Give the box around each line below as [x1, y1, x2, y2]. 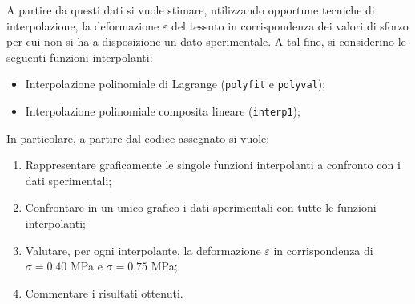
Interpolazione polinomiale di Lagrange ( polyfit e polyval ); [25, 75, 326, 92]
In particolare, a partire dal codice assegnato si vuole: [6, 129, 270, 146]
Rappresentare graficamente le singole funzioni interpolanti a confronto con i [25, 156, 401, 173]
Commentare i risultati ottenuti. [25, 284, 183, 301]
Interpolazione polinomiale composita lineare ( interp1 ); [25, 103, 300, 120]
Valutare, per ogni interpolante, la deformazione [25, 241, 261, 258]
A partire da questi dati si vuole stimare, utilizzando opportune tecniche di [6, 2, 375, 18]
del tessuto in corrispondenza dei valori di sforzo [171, 17, 409, 34]
